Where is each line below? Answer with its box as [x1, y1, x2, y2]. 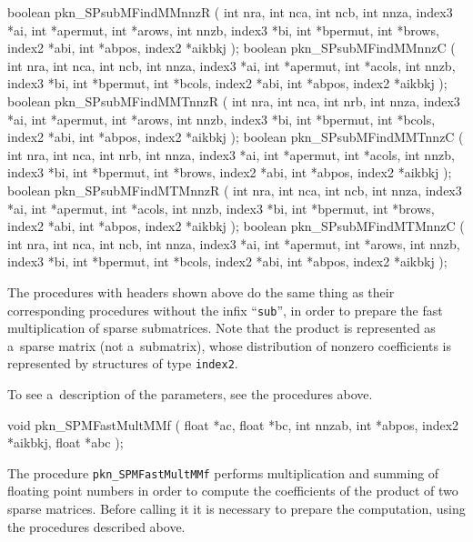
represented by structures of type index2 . [7, 354, 238, 373]
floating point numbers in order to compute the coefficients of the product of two [7, 481, 458, 500]
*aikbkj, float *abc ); [7, 433, 124, 452]
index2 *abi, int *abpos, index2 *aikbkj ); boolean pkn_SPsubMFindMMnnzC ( [7, 38, 456, 57]
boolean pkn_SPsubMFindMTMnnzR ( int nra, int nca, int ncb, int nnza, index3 [7, 180, 462, 199]
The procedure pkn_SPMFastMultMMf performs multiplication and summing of [7, 463, 439, 482]
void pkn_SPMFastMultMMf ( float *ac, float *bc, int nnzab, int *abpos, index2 [7, 415, 459, 434]
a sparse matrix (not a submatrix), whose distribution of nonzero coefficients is [7, 336, 452, 355]
